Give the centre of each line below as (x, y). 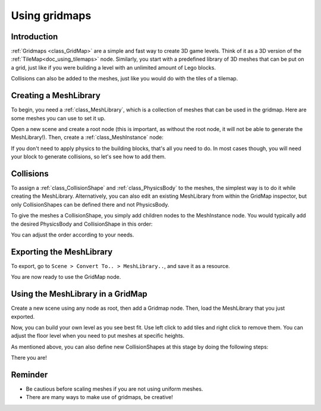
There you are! (29, 358)
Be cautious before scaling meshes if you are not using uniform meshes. (114, 389)
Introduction (34, 37)
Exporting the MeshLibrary (62, 252)
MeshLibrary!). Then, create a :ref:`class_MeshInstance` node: (87, 138)
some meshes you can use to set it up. (58, 118)
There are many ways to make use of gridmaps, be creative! (100, 397)
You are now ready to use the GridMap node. (66, 277)
